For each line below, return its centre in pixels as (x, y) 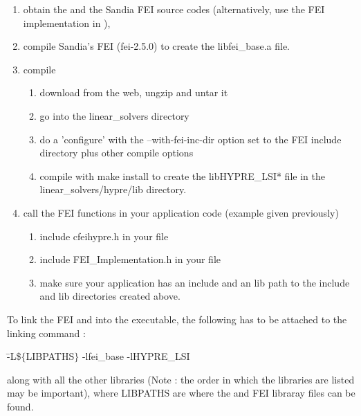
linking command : (46, 333)
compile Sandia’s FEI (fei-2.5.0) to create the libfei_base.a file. (157, 46)
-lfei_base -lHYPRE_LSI (136, 356)
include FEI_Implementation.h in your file (130, 259)
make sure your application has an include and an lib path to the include (195, 282)
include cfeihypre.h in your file (104, 236)
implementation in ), (67, 22)
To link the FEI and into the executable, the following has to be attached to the (177, 319)
